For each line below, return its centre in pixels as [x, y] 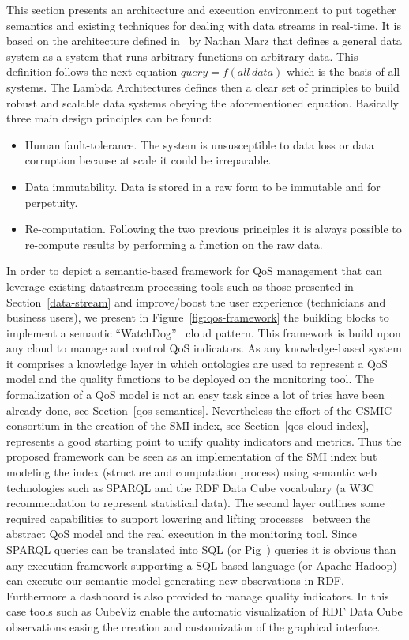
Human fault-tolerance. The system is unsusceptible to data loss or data [199, 144]
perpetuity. [51, 202]
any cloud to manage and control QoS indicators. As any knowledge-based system [204, 348]
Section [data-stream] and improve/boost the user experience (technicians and [196, 301]
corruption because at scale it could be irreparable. [148, 160]
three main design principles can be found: [109, 118]
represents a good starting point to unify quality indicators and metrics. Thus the [204, 440]
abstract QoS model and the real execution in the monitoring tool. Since [182, 534]
